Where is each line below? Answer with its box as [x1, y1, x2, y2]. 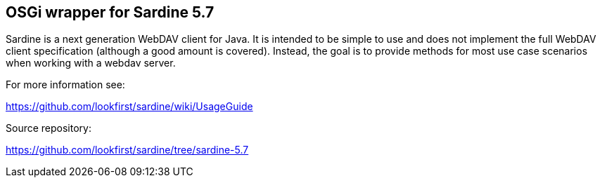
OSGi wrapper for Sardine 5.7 [6, 4, 214, 21]
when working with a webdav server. [6, 57, 176, 69]
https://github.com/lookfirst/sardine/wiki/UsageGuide [6, 100, 253, 113]
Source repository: [6, 122, 91, 135]
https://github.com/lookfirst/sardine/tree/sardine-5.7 [6, 144, 249, 156]
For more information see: [6, 79, 125, 91]
